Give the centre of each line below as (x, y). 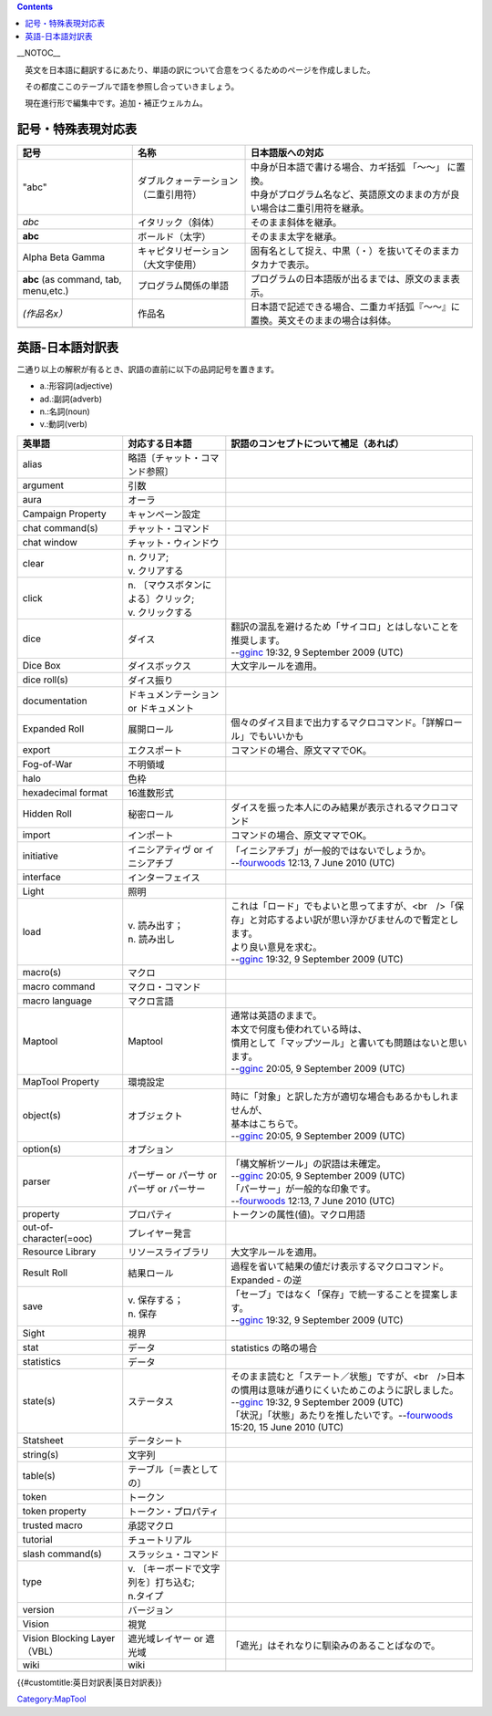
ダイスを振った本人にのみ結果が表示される (322, 807)
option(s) (42, 1149)
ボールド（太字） (174, 237)
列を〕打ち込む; (161, 1582)
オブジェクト (155, 1116)
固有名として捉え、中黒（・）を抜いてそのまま (351, 251)
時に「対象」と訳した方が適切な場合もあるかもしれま (345, 1097)
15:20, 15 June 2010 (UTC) (287, 1427)
